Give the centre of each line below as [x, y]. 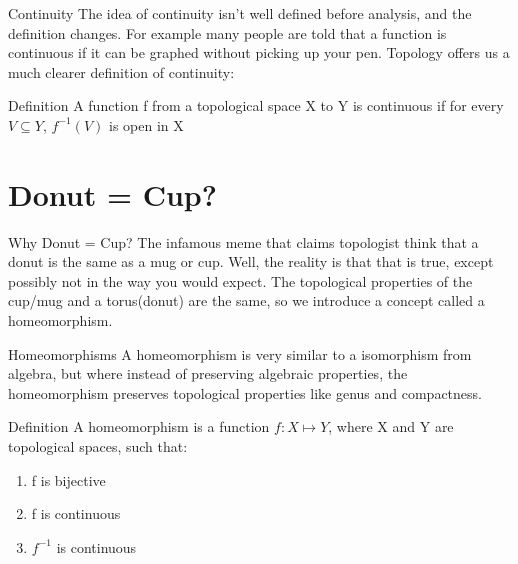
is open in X [146, 124]
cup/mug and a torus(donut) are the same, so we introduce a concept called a [246, 300]
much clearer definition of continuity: [121, 71]
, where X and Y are [391, 426]
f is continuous [76, 513]
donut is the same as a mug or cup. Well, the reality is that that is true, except [251, 261]
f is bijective [68, 479]
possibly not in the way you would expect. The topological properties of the [240, 280]
